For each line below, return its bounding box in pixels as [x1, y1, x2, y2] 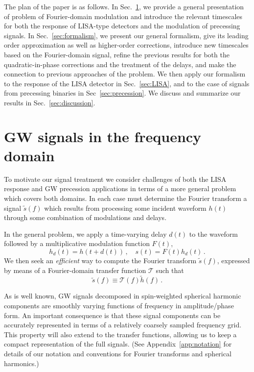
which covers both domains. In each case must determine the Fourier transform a [4, 193, 247, 203]
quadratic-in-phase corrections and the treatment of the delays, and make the [4, 59, 236, 69]
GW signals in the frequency [4, 126, 202, 146]
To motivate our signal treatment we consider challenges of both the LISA [4, 174, 227, 184]
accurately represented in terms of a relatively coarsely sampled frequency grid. [4, 320, 242, 330]
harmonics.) [4, 358, 39, 368]
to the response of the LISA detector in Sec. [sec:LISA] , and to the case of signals [4, 78, 250, 88]
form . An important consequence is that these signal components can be [4, 310, 221, 320]
